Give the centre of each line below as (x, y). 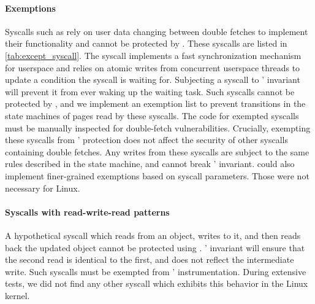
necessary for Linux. (43, 188)
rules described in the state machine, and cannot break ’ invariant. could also (150, 164)
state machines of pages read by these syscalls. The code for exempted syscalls (152, 115)
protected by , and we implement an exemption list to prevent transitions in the (155, 103)
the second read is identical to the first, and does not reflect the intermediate (150, 259)
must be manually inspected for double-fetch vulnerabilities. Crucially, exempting (158, 127)
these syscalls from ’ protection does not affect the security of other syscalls (146, 140)
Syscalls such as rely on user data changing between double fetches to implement (157, 31)
